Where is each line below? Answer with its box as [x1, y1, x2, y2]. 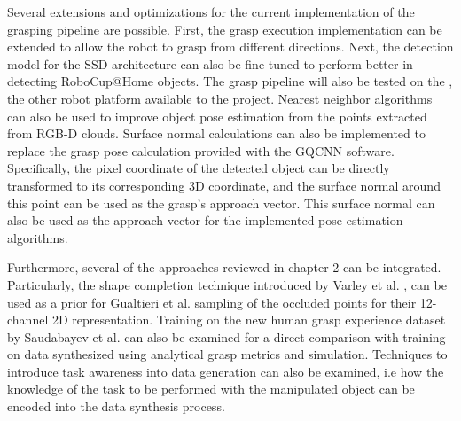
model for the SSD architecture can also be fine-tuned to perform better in [7, 54, 413, 73]
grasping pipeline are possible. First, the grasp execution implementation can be [7, 19, 442, 38]
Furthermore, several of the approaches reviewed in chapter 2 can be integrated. [7, 258, 441, 277]
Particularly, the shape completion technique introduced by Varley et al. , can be [7, 275, 447, 293]
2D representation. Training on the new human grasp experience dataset [51, 310, 446, 329]
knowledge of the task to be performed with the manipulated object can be [7, 379, 415, 398]
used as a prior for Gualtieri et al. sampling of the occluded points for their [7, 292, 417, 311]
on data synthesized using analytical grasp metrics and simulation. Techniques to [7, 345, 448, 363]
